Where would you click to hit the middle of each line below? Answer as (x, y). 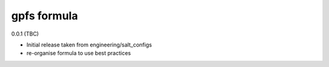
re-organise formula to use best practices (79, 53)
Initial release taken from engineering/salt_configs (89, 45)
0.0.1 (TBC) (25, 34)
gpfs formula (45, 16)
